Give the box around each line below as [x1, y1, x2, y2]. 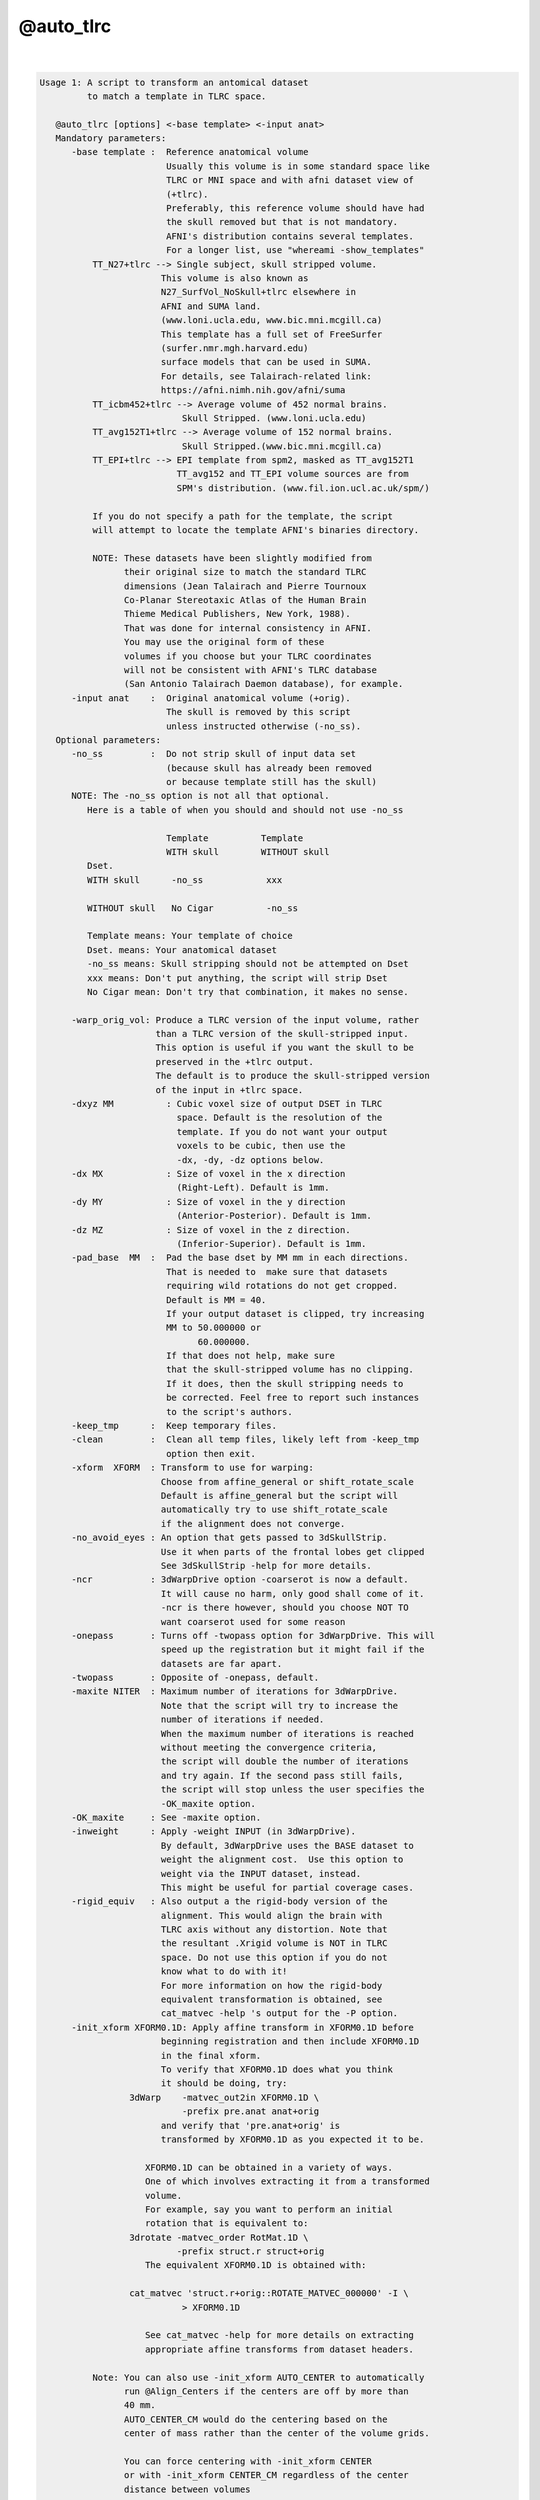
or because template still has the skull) [165, 776, 378, 788]
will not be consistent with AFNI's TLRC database [123, 664, 378, 675]
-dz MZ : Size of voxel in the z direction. [71, 1224, 351, 1235]
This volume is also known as [160, 273, 309, 284]
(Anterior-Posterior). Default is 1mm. [176, 1210, 372, 1222]
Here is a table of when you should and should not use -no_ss [86, 804, 404, 815]
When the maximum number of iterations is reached [160, 1728, 415, 1739]
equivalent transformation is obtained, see [160, 1994, 383, 2005]
